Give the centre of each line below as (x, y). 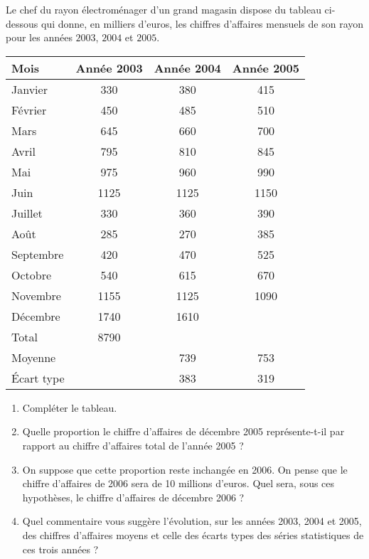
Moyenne (34, 357)
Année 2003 (109, 68)
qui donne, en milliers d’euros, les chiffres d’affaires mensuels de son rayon (202, 23)
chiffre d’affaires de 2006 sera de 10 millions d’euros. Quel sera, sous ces (178, 483)
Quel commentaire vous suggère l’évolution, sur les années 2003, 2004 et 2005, (192, 521)
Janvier (30, 89)
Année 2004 (187, 68)
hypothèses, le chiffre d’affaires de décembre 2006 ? (133, 497)
